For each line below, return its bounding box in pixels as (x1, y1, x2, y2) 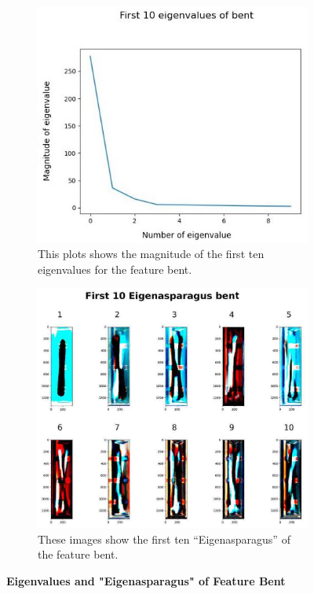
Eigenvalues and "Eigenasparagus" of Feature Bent (6, 572, 286, 588)
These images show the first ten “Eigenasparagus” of (38, 530, 290, 547)
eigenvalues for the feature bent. (38, 260, 192, 277)
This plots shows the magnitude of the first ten (38, 245, 265, 262)
